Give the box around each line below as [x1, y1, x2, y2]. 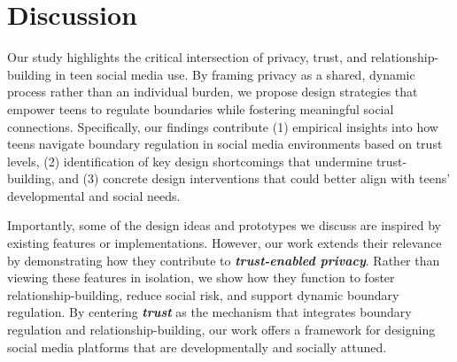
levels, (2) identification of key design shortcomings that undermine [7, 151, 373, 170]
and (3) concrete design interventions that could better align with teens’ [58, 169, 451, 188]
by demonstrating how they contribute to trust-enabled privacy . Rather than [7, 250, 440, 269]
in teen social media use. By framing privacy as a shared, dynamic [55, 65, 415, 83]
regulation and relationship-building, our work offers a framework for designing [7, 320, 436, 339]
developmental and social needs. [7, 186, 181, 204]
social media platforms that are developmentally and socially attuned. [7, 337, 387, 356]
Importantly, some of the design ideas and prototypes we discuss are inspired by [7, 216, 441, 235]
